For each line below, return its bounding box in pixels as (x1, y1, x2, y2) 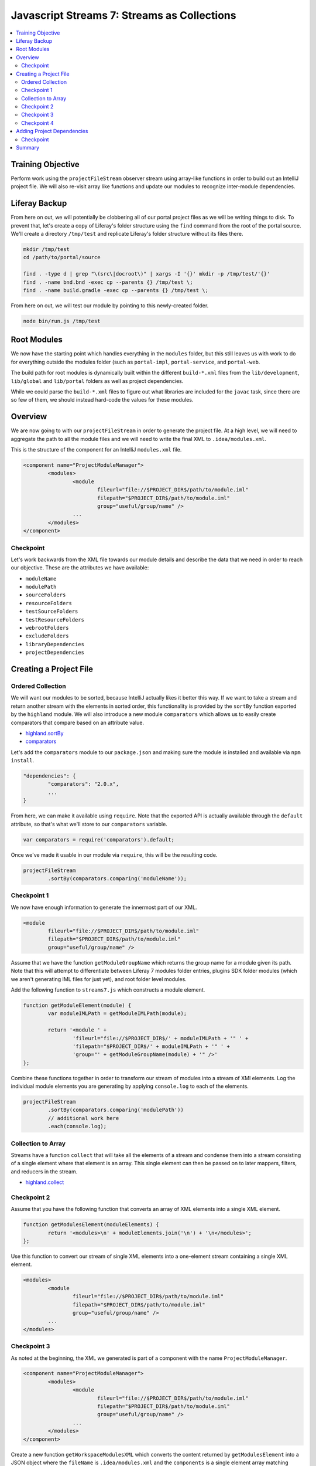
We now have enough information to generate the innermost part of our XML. (11, 904, 197, 911)
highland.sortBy (25, 729, 64, 737)
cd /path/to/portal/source (23, 254, 101, 261)
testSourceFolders (25, 608, 78, 615)
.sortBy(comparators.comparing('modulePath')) (47, 1107, 184, 1114)
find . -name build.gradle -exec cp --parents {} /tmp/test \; (23, 287, 209, 293)
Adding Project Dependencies (16, 128, 88, 135)
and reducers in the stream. (11, 1168, 78, 1175)
